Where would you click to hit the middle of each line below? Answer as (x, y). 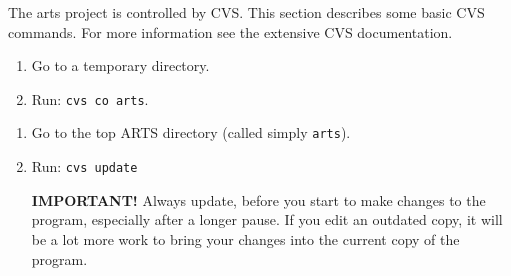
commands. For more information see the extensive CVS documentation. (230, 31)
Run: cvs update (84, 166)
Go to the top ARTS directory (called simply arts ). (191, 132)
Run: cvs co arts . (90, 98)
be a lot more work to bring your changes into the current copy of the (245, 238)
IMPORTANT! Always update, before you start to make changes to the (258, 199)
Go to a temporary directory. (120, 65)
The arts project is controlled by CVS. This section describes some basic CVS (246, 12)
